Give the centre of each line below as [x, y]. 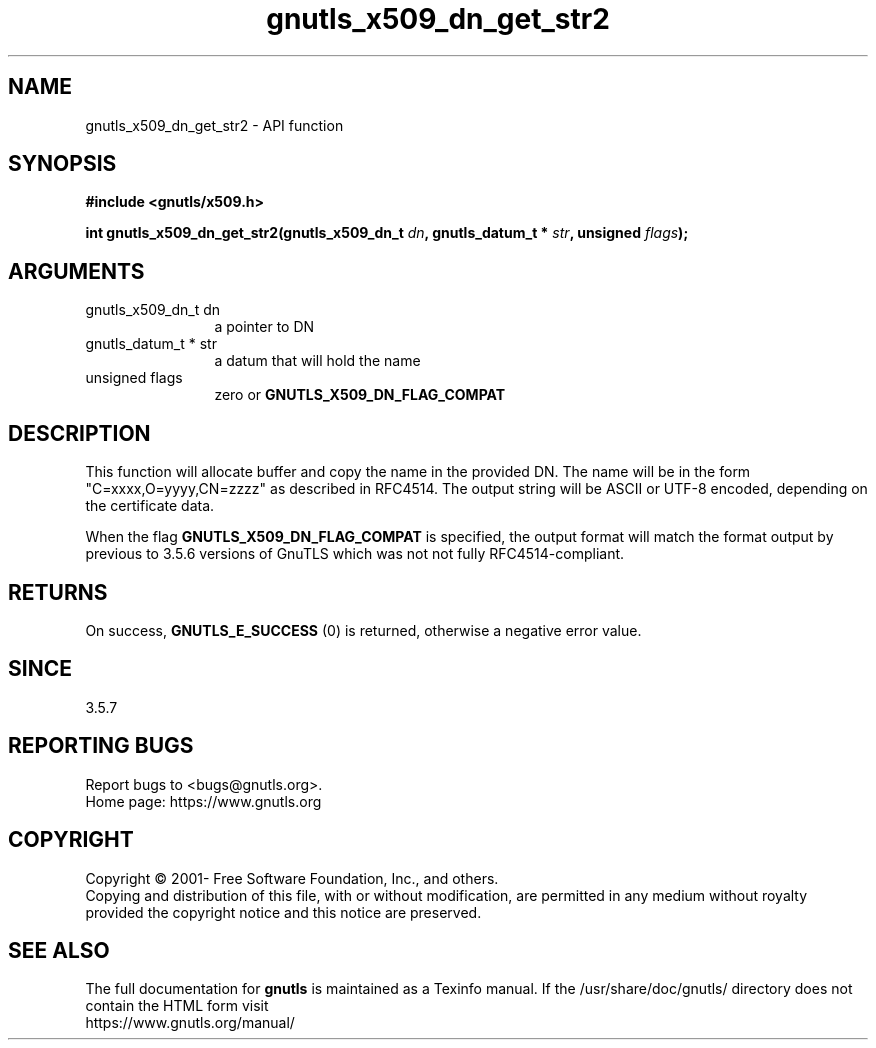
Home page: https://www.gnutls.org [203, 801]
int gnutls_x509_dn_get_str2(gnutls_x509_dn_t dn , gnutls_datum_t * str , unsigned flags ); [387, 233]
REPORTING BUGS [101, 746]
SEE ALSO [59, 950]
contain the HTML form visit [177, 1006]
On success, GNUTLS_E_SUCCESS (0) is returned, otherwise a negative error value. [363, 630]
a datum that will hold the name [317, 361]
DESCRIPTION [79, 433]
